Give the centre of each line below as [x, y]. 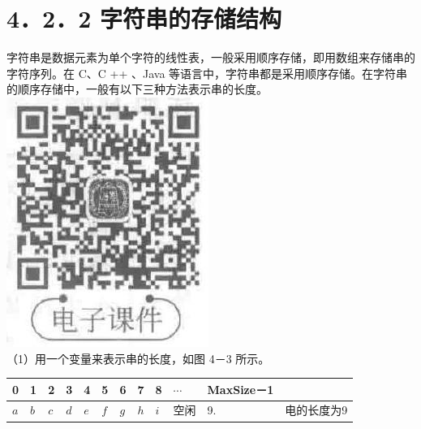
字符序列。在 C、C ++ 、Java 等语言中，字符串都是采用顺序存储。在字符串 [207, 73]
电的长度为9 [316, 410]
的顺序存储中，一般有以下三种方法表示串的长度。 [137, 89]
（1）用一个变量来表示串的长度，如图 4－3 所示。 [138, 358]
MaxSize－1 [241, 389]
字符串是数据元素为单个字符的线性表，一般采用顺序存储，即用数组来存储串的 [211, 57]
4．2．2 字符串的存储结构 [144, 18]
